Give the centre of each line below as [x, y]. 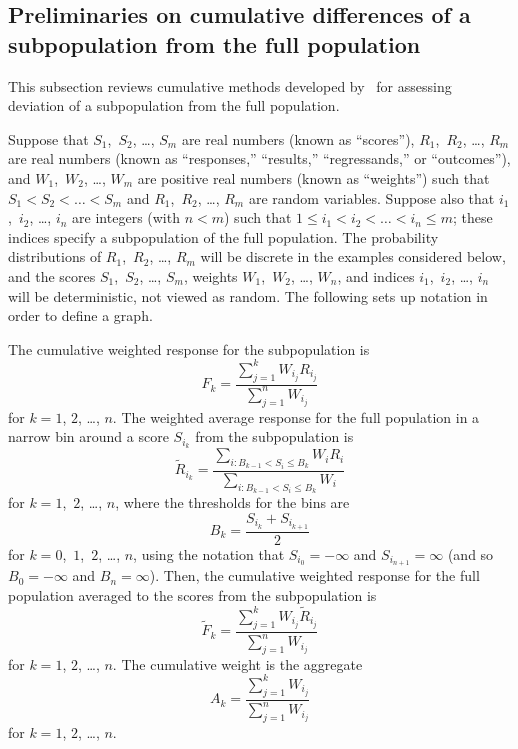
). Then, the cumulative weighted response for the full [314, 575]
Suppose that [48, 138]
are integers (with [126, 217]
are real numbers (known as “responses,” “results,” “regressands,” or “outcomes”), [259, 158]
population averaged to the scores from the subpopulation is [192, 595]
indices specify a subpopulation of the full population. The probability [223, 236]
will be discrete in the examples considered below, [353, 256]
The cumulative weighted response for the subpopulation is [189, 348]
